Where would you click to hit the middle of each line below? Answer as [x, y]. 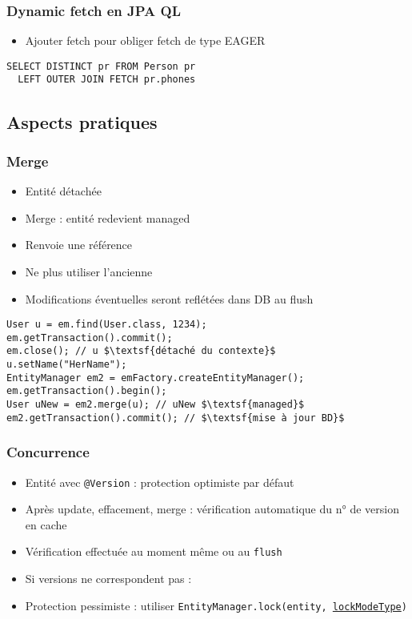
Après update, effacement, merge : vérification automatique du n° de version [212, 509]
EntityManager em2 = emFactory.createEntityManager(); [156, 378]
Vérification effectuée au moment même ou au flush [154, 551]
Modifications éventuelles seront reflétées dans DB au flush [169, 298]
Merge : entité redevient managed [108, 217]
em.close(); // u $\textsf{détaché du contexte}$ [141, 351]
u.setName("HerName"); [67, 365]
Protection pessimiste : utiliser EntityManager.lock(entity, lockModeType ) [216, 605]
